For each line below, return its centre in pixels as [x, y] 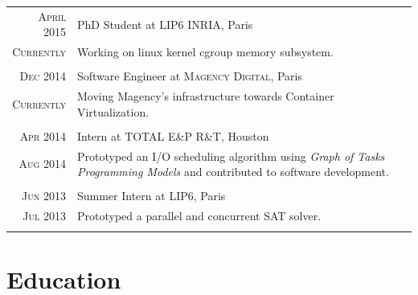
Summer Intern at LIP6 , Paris [151, 196]
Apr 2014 [43, 135]
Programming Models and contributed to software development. [233, 172]
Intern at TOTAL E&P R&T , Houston [173, 135]
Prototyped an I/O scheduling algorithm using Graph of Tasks [231, 156]
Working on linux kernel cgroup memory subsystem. [205, 52]
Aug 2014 [42, 164]
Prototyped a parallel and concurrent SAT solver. [199, 216]
